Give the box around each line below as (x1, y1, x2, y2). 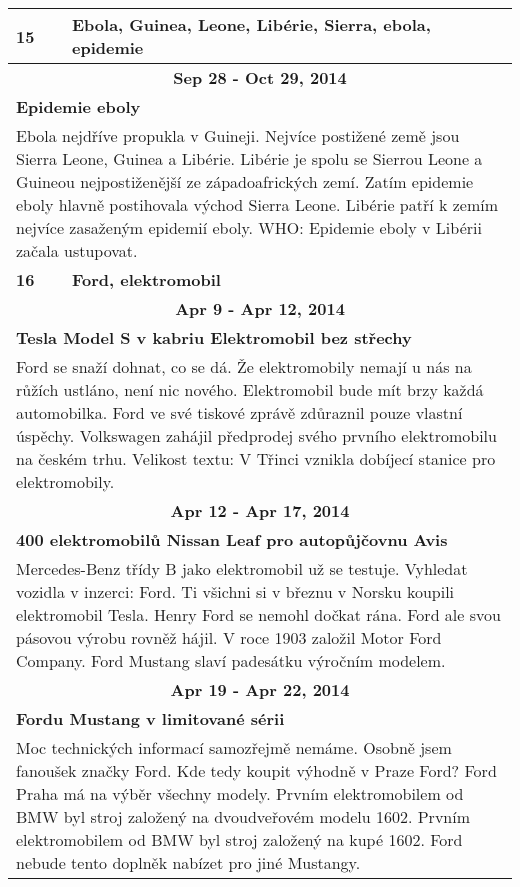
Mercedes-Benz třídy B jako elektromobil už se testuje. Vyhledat (16, 557, 468, 580)
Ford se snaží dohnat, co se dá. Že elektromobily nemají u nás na (16, 355, 472, 378)
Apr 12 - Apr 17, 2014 (170, 499, 350, 522)
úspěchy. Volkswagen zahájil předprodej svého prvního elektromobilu (16, 424, 497, 447)
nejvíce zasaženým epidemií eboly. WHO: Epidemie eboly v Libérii (16, 216, 482, 239)
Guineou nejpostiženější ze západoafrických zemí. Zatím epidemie (16, 170, 474, 193)
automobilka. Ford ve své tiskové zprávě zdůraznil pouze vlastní (16, 401, 463, 424)
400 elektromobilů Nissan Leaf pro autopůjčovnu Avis (16, 528, 448, 551)
